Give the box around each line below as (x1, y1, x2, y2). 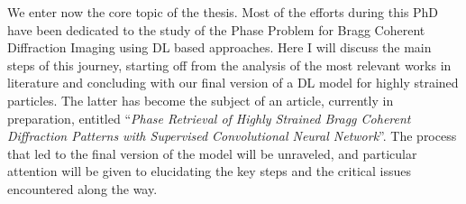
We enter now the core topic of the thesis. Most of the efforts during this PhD (7, 3, 439, 21)
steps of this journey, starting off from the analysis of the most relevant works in (7, 55, 452, 74)
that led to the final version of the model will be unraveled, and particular (7, 144, 417, 162)
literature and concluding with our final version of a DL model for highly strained (7, 73, 459, 92)
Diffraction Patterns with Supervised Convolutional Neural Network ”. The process (7, 126, 457, 145)
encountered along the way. (7, 179, 158, 198)
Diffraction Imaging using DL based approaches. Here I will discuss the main (7, 38, 432, 57)
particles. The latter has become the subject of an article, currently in (7, 90, 394, 109)
